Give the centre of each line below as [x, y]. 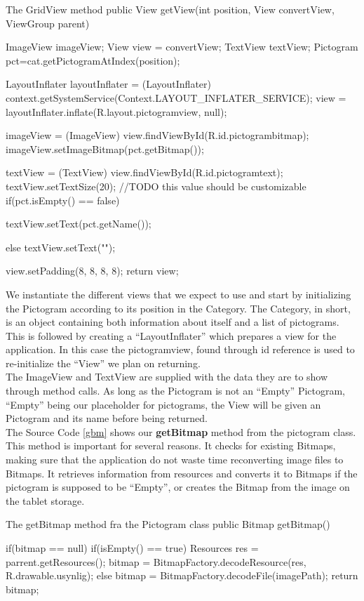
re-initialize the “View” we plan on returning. [103, 363]
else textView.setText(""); [61, 247]
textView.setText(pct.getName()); [79, 224]
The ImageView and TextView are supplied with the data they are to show [167, 377]
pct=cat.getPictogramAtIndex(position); [93, 60]
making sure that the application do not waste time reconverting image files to [175, 460]
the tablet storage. [45, 500]
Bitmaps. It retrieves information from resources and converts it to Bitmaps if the [182, 473]
